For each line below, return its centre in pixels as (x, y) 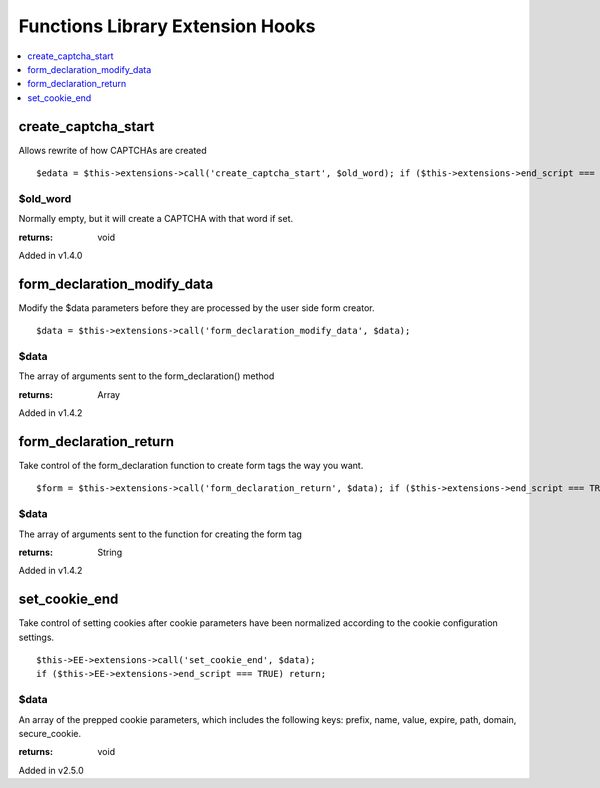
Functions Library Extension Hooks (167, 26)
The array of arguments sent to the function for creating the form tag (160, 534)
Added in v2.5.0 (51, 770)
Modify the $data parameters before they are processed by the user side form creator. (196, 307)
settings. (36, 637)
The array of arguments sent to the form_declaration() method (146, 376)
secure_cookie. (50, 733)
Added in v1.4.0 (50, 255)
